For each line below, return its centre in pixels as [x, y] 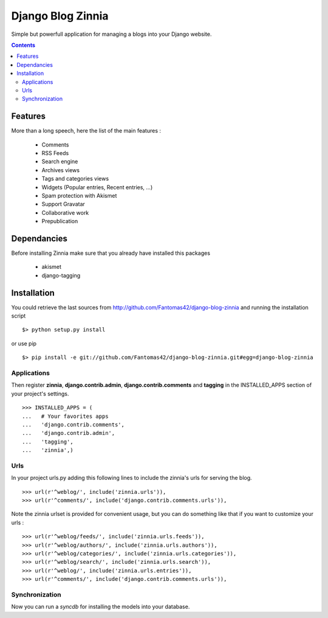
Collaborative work [65, 212]
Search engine [60, 162]
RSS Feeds [55, 153]
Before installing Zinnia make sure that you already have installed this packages [111, 253]
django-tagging [61, 275]
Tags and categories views [75, 179]
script [19, 316]
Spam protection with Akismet [79, 195]
